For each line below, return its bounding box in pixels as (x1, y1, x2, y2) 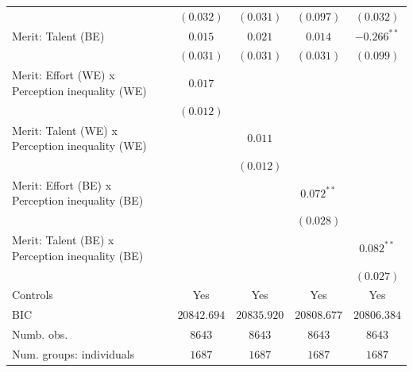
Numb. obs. (12, 326, 68, 343)
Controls (12, 286, 53, 303)
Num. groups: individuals (12, 345, 135, 362)
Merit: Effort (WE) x (12, 67, 115, 83)
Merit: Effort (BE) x (12, 176, 112, 193)
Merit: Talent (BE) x (12, 232, 114, 248)
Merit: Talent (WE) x (12, 121, 118, 138)
